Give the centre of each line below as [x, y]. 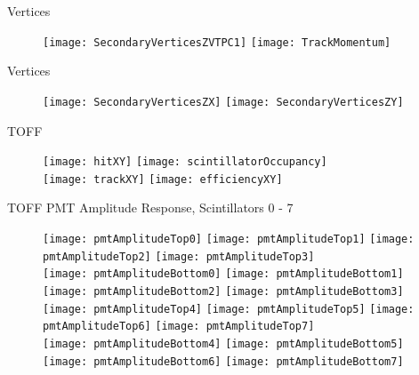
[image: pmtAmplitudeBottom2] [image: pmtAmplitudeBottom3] [223, 291]
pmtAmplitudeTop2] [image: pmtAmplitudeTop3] [179, 256]
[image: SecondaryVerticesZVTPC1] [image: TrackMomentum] [217, 42]
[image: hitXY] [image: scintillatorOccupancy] [185, 162]
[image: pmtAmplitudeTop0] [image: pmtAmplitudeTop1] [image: [229, 239]
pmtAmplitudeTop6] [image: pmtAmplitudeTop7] [179, 327]
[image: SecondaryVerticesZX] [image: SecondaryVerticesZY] [223, 102]
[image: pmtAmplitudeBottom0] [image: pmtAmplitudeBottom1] [223, 274]
